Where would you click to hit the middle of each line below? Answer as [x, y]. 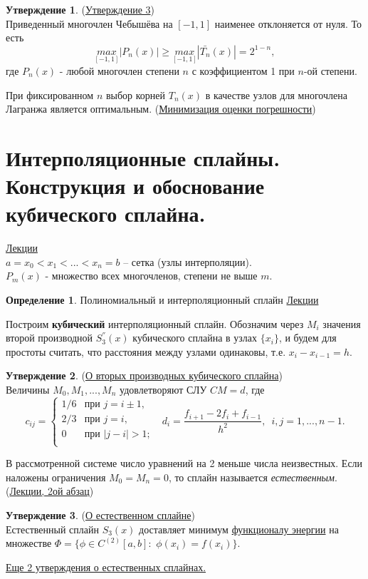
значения [342, 323]
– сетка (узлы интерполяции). [188, 261]
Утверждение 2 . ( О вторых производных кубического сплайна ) [144, 375]
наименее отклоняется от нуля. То [288, 23]
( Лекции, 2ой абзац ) [50, 491]
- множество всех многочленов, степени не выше [151, 276]
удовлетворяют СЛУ [163, 390]
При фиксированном [50, 94]
